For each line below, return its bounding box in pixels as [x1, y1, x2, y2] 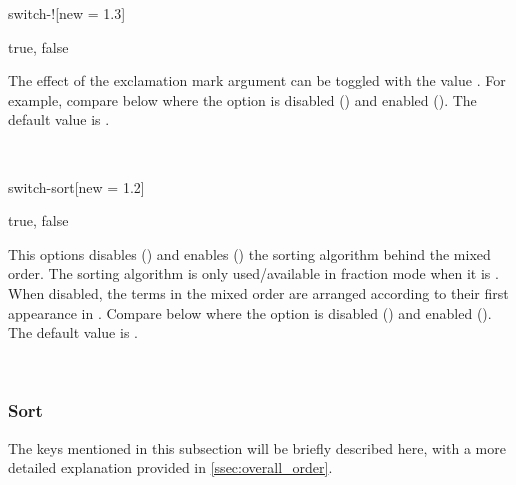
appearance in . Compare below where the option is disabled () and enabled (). [8, 302, 492, 323]
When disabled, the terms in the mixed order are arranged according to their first [8, 282, 509, 303]
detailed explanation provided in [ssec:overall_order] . [8, 457, 333, 478]
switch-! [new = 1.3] [8, 3, 126, 23]
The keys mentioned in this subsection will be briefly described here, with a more [8, 437, 506, 458]
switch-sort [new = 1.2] [8, 176, 145, 197]
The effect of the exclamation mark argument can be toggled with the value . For [8, 70, 506, 91]
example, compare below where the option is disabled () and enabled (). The [8, 89, 477, 110]
